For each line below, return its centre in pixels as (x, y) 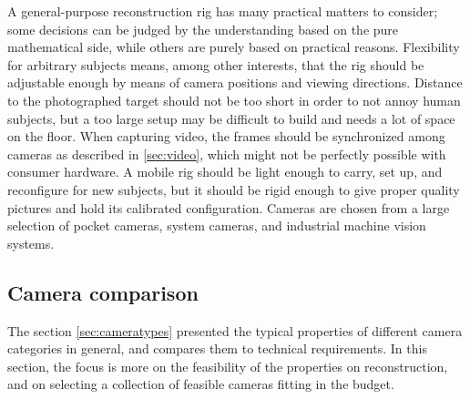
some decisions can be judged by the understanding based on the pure (203, 29)
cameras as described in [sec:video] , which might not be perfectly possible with (227, 153)
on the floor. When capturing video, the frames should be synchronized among (226, 136)
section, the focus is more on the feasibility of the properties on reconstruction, (228, 366)
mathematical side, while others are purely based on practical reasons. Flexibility (234, 47)
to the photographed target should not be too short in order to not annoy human (234, 100)
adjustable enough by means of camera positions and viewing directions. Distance (235, 82)
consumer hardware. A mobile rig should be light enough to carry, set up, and (225, 172)
